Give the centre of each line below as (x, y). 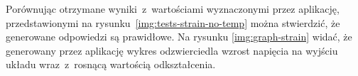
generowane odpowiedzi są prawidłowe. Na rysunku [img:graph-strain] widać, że (179, 37)
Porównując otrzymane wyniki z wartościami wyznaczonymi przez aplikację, (173, 9)
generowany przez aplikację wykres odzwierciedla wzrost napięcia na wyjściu (172, 50)
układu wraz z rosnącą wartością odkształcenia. (111, 64)
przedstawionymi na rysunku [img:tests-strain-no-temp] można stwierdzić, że (173, 22)
